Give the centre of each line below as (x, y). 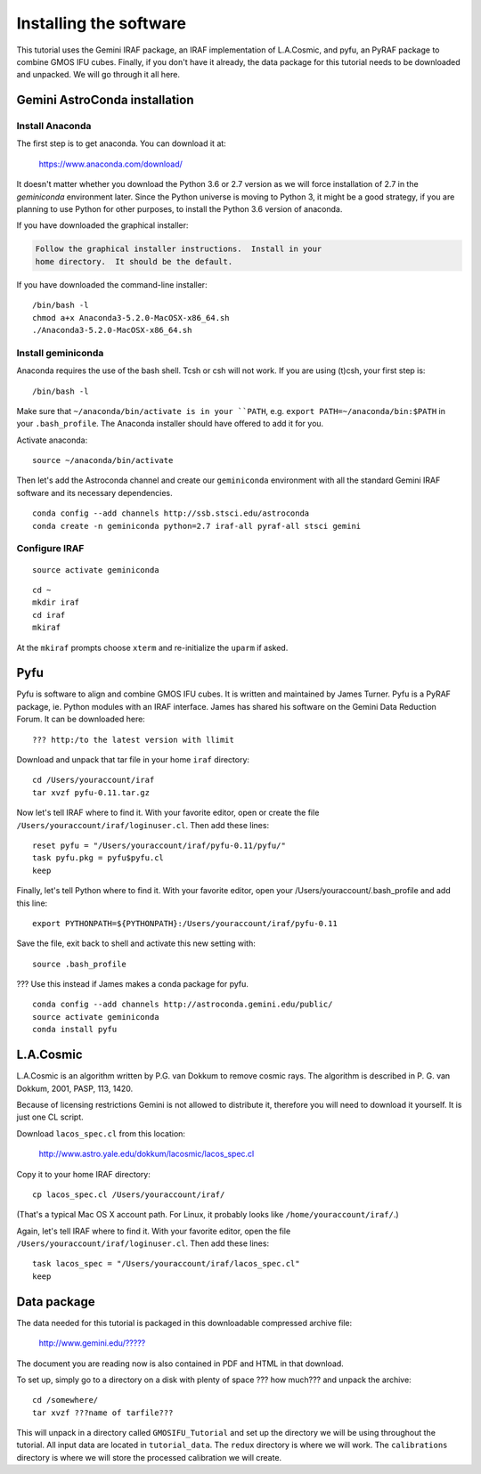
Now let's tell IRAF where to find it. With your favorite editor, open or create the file (168, 813)
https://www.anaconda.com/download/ (110, 164)
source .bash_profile (79, 964)
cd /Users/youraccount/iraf (94, 780)
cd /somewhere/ (65, 1400)
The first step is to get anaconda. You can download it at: (121, 143)
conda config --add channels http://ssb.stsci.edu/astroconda (171, 513)
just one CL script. (50, 1117)
